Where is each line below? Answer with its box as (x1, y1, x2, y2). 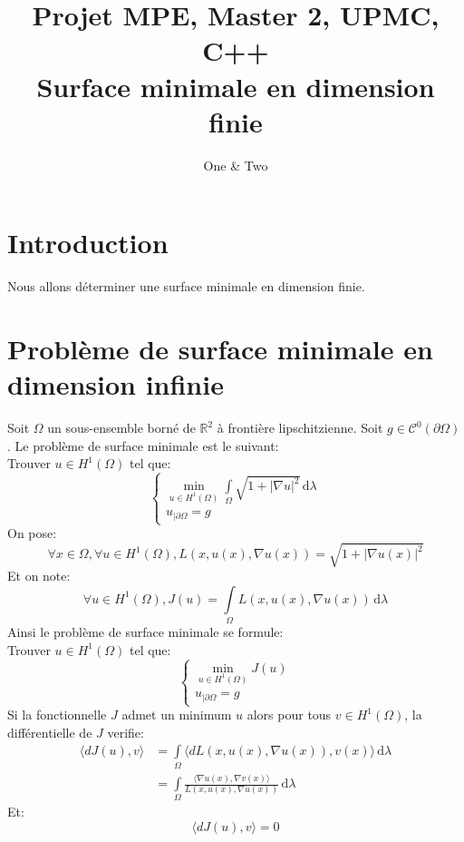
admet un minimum (121, 705, 232, 724)
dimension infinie (7, 366, 224, 403)
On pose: (7, 524, 57, 543)
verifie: (107, 722, 144, 741)
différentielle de (7, 722, 92, 741)
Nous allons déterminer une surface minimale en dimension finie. (7, 277, 365, 296)
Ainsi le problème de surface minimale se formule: (7, 622, 284, 641)
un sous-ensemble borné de (47, 418, 196, 437)
